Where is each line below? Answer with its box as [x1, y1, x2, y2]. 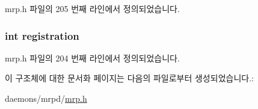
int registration [5, 28, 79, 43]
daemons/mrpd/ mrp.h [5, 92, 87, 104]
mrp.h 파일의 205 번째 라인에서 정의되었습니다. [5, 2, 180, 14]
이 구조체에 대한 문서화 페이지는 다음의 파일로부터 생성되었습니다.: [5, 72, 254, 84]
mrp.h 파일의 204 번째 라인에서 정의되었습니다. [5, 51, 180, 64]
